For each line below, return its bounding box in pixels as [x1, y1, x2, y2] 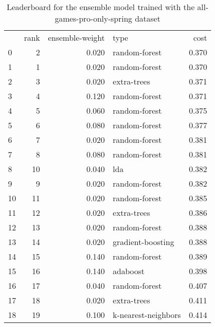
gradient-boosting [113, 236, 174, 248]
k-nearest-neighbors [113, 309, 181, 320]
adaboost [113, 265, 145, 277]
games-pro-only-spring [55, 13, 132, 24]
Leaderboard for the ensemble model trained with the [7, 1, 195, 13]
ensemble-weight [48, 32, 105, 43]
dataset [135, 13, 160, 24]
